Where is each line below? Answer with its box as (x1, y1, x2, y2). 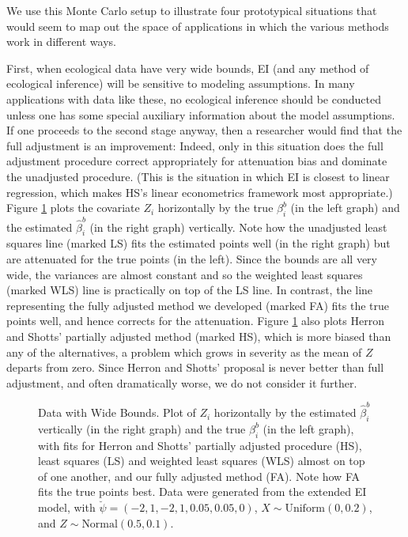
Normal (81, 518, 118, 530)
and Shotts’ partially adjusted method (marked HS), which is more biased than (6, 328, 391, 344)
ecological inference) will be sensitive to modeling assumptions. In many (6, 75, 355, 92)
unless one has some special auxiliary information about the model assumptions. (6, 106, 395, 123)
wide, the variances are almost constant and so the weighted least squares (6, 266, 363, 282)
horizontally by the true (157, 199, 274, 216)
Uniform (285, 503, 326, 515)
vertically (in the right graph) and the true (38, 420, 246, 437)
